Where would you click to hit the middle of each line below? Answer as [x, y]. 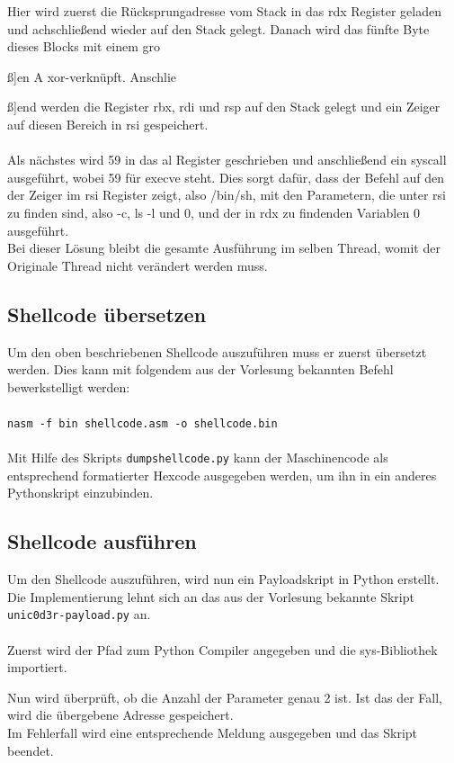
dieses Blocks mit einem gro [84, 46]
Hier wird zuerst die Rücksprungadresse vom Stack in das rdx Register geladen [224, 11]
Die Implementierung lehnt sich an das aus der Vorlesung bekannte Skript [211, 596]
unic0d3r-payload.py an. [79, 614]
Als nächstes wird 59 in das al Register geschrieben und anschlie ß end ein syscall [227, 160]
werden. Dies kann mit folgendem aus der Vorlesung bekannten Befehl [200, 369]
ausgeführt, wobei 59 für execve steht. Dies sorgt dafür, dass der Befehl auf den [226, 177]
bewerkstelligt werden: [69, 386]
